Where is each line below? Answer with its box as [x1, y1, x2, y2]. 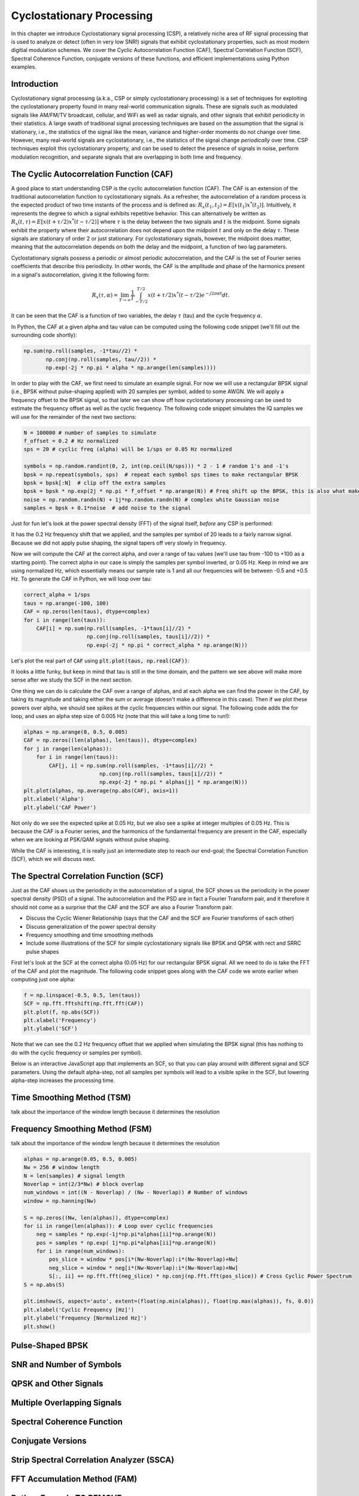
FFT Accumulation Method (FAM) [11, 1474, 138, 1484]
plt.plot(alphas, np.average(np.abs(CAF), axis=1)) [23, 787, 179, 794]
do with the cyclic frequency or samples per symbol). [11, 1049, 143, 1056]
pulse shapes [26, 948, 59, 955]
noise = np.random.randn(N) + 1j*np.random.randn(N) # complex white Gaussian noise [23, 496, 279, 503]
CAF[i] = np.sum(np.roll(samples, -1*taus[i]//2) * [36, 625, 191, 631]
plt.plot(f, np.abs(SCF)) [23, 1008, 100, 1015]
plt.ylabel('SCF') [23, 1025, 78, 1032]
